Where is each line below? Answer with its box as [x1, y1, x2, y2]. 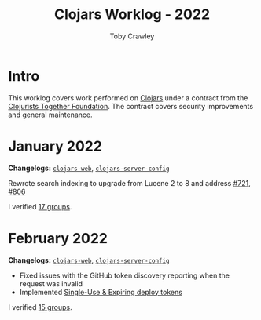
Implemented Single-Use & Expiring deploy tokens [19, 287, 183, 296]
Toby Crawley [109, 31, 155, 41]
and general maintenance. [8, 110, 93, 119]
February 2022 [8, 229, 108, 247]
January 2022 [8, 137, 102, 155]
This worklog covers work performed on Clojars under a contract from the [8, 93, 248, 103]
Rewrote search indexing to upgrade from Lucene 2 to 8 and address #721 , [8, 178, 251, 187]
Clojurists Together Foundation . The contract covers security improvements [8, 101, 254, 111]
